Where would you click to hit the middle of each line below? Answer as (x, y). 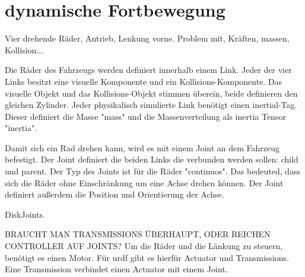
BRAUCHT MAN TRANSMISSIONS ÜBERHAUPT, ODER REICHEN (138, 234)
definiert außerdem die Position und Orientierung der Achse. (115, 194)
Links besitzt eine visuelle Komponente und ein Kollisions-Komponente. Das (144, 81)
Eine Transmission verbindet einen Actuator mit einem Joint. (116, 269)
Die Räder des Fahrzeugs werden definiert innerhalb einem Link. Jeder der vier (148, 70)
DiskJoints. (25, 214)
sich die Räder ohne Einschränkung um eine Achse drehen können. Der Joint (144, 182)
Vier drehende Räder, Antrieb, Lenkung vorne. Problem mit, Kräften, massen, (147, 38)
